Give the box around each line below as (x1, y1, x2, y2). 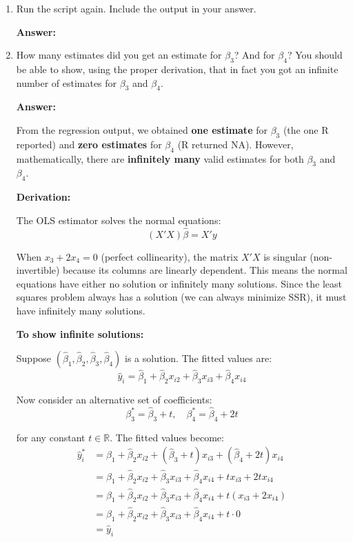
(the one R (283, 122, 329, 137)
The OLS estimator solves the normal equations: (16, 212, 221, 227)
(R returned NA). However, (177, 137, 294, 151)
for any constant (16, 430, 85, 444)
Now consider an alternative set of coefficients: (16, 392, 212, 407)
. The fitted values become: (110, 430, 224, 444)
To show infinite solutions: (16, 326, 144, 341)
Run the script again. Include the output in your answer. (16, 1, 256, 15)
